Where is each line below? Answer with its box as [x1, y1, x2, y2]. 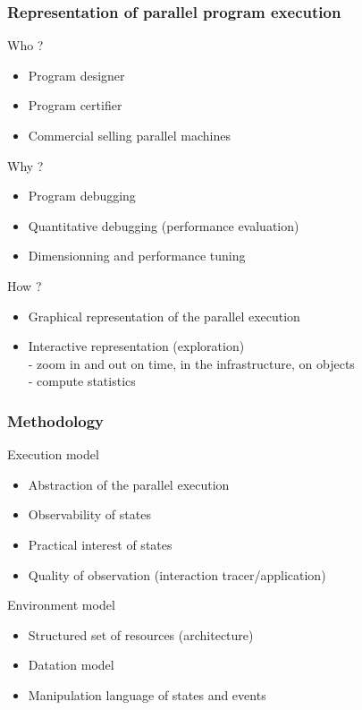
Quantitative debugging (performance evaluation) [28, 216, 299, 235]
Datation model [28, 655, 114, 674]
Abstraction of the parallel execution [28, 475, 230, 493]
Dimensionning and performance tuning [28, 246, 246, 265]
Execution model [7, 445, 99, 464]
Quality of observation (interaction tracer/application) [28, 565, 326, 584]
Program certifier [28, 96, 122, 115]
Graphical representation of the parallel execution [28, 306, 300, 325]
